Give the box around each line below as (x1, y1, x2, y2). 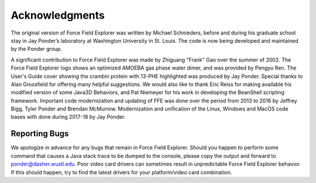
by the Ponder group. (11, 46, 63, 53)
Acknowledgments (11, 9, 105, 22)
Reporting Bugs (11, 129, 69, 139)
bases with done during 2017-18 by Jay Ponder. (11, 113, 126, 120)
